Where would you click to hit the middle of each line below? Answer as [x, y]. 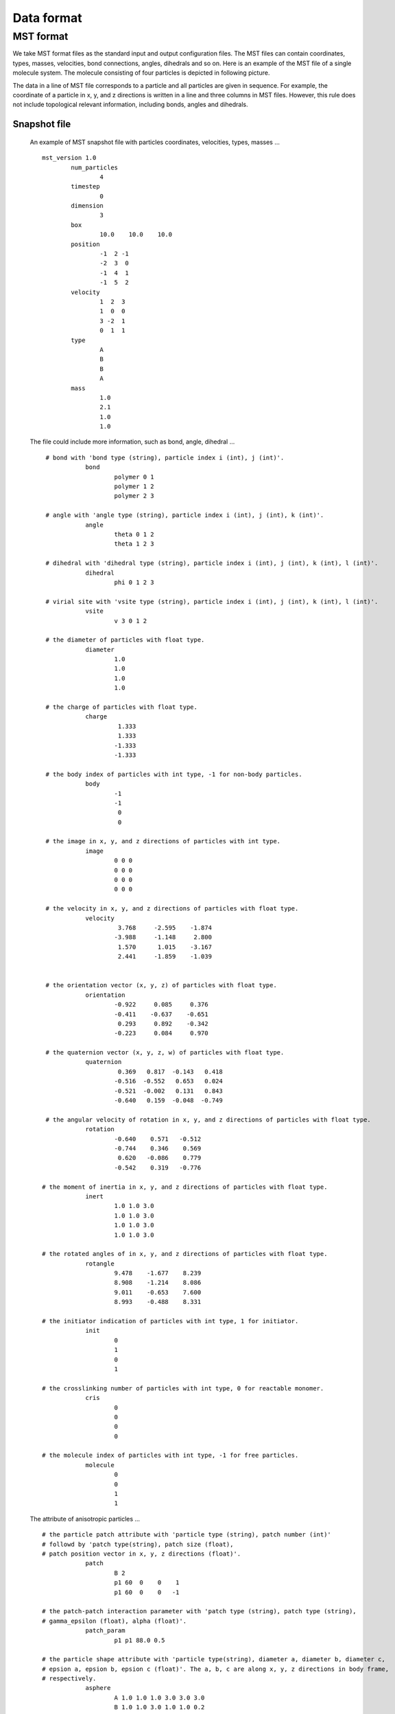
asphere [98, 1688]
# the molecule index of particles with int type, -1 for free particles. [170, 1456]
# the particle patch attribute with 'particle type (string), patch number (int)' [187, 1535]
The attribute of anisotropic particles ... [85, 1519]
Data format [47, 18]
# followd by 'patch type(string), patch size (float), [138, 1544]
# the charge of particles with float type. [122, 707]
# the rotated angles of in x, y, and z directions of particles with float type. [185, 1254]
